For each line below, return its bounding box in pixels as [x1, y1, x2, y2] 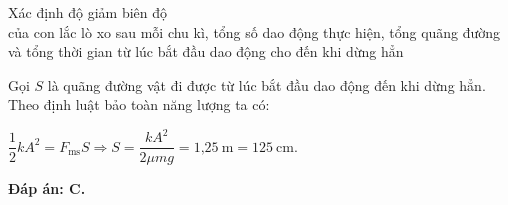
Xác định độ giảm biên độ [8, 2, 168, 22]
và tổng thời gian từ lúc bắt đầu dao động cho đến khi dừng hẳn [8, 41, 404, 62]
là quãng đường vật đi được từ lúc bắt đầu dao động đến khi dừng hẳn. [47, 74, 486, 95]
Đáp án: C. [8, 177, 86, 198]
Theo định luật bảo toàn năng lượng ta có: [8, 94, 270, 115]
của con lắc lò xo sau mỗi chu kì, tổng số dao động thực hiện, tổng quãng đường [8, 21, 501, 42]
